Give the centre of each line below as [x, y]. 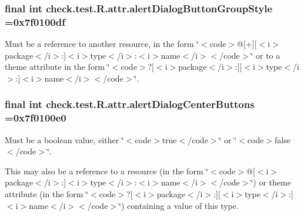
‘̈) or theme [271, 182]
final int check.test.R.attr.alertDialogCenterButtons [130, 104]
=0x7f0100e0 [36, 118]
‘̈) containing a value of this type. [179, 205]
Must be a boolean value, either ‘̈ [64, 139]
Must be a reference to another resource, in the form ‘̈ [102, 44]
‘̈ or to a [265, 55]
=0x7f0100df [35, 21]
